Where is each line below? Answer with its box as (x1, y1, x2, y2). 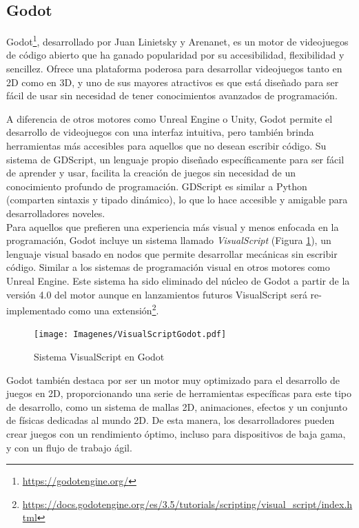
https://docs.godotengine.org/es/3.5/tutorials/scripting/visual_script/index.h (22, 496, 353, 511)
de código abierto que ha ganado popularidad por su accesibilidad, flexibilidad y (6, 48, 345, 62)
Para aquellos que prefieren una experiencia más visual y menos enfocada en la (6, 219, 339, 234)
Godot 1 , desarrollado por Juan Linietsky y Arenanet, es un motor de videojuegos (6, 32, 349, 48)
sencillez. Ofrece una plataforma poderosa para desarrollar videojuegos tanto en (6, 61, 342, 76)
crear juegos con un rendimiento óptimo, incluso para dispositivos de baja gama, (6, 427, 346, 441)
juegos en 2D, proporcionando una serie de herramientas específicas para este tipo (6, 386, 351, 400)
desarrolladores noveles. (6, 205, 105, 220)
